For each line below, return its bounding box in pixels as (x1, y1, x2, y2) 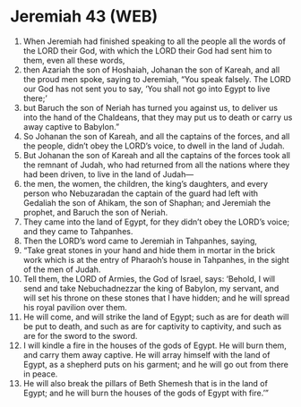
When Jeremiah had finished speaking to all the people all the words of (22, 36, 286, 47)
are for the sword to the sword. (22, 330, 138, 341)
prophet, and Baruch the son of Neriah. (22, 207, 168, 217)
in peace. (22, 369, 58, 379)
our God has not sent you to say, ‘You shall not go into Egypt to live (22, 83, 271, 94)
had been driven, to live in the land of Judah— (22, 168, 194, 180)
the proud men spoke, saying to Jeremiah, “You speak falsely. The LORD (22, 73, 292, 84)
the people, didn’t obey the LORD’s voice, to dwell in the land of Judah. (22, 140, 285, 151)
